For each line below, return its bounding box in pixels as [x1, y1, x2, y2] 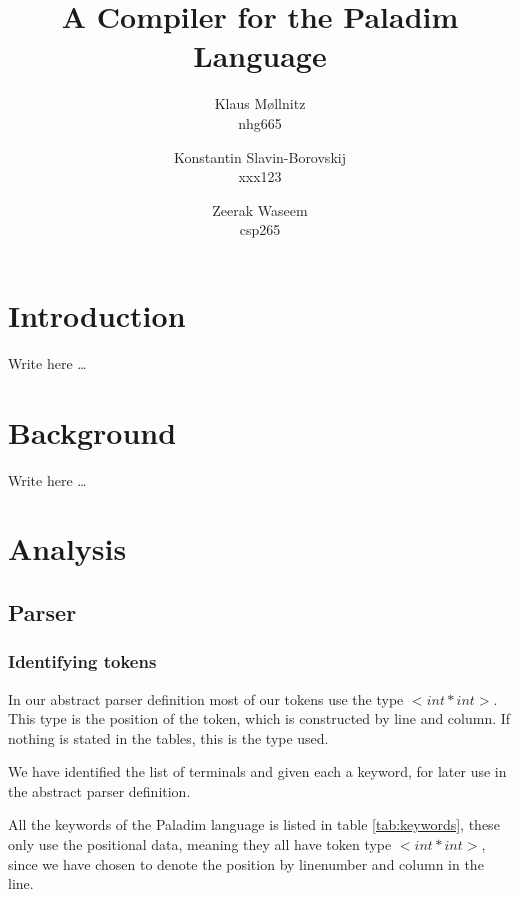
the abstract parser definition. [8, 780, 191, 801]
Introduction [8, 294, 186, 335]
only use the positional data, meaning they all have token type [8, 834, 392, 855]
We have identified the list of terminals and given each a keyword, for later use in [8, 761, 507, 782]
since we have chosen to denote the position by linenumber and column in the [8, 853, 484, 874]
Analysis [8, 528, 127, 569]
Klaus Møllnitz [214, 93, 306, 114]
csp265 [239, 219, 281, 240]
